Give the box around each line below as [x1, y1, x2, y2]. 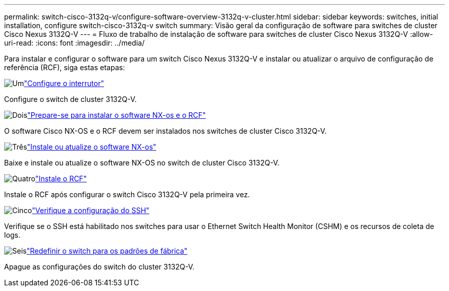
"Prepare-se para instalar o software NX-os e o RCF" [27, 111, 206, 119]
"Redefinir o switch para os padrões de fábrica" [26, 246, 188, 255]
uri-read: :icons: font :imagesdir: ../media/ [4, 38, 145, 47]
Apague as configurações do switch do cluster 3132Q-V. [4, 262, 195, 271]
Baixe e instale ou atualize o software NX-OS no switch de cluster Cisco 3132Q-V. [4, 158, 280, 167]
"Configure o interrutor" [24, 79, 104, 88]
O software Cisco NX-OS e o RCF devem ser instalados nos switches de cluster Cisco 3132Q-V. [4, 127, 327, 135]
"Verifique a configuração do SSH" [32, 206, 150, 215]
